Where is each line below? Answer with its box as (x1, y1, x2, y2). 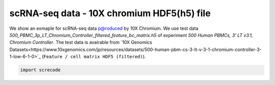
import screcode (20, 67, 61, 73)
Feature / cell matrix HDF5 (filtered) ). (43, 54, 146, 60)
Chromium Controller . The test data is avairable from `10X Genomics (9, 39, 152, 46)
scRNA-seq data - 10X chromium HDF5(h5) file (9, 8, 211, 19)
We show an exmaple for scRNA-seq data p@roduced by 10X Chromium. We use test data (9, 25, 199, 31)
